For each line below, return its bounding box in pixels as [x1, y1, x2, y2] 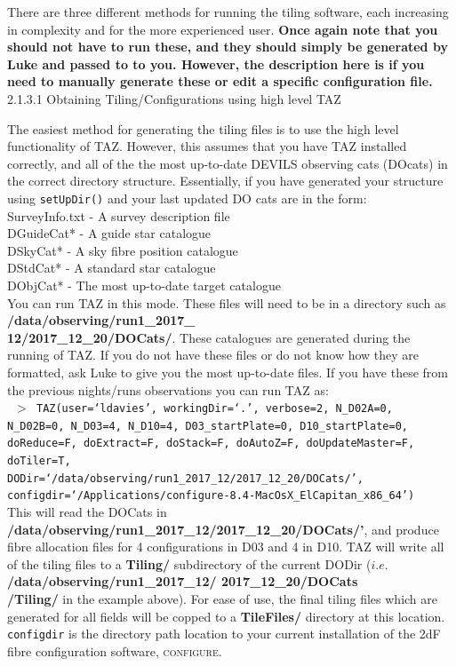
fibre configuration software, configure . [7, 641, 222, 660]
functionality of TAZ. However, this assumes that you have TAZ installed [7, 137, 407, 155]
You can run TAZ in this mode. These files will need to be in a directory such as [7, 293, 446, 312]
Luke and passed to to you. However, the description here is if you [7, 54, 425, 73]
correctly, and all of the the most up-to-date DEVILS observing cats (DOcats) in [7, 154, 448, 172]
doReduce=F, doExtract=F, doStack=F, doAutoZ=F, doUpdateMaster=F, [7, 437, 415, 450]
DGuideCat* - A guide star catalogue [7, 224, 212, 242]
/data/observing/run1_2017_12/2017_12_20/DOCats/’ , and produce [7, 519, 439, 538]
